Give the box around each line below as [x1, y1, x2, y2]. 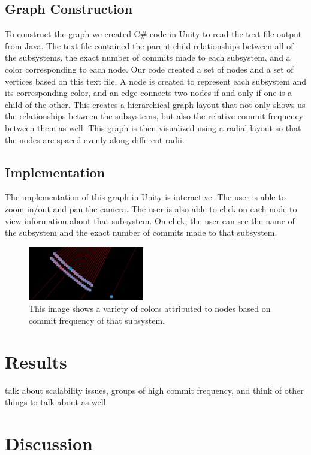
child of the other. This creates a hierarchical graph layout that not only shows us [5, 98, 306, 110]
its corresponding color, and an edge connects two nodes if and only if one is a [5, 86, 292, 99]
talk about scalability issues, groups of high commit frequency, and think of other [5, 384, 304, 396]
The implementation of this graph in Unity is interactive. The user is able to [5, 191, 286, 203]
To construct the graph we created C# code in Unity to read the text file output [5, 28, 302, 40]
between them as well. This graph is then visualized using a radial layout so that [5, 121, 301, 134]
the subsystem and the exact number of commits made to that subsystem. [5, 226, 277, 239]
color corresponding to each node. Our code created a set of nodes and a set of [5, 62, 294, 75]
